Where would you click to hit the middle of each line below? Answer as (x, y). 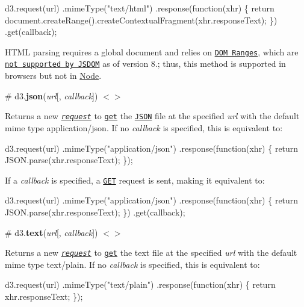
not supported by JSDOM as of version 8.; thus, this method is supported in (145, 64)
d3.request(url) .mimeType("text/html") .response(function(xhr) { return (140, 8)
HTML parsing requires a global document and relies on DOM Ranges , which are (152, 51)
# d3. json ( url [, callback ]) (51, 95)
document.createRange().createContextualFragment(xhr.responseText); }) (141, 20)
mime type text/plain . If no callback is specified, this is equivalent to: (132, 264)
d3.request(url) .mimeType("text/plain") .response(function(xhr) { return (140, 284)
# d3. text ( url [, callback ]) (51, 232)
